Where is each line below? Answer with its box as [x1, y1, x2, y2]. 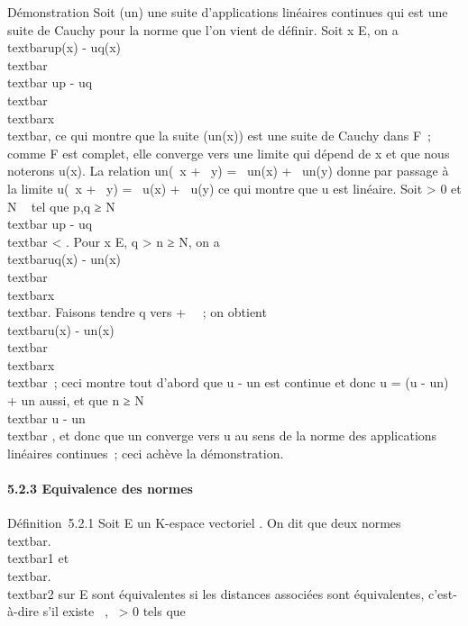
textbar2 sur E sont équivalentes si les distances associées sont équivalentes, [7, 584, 425, 603]
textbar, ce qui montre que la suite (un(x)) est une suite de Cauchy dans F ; [7, 126, 431, 145]
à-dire [7, 602, 40, 621]
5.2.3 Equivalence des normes [7, 479, 193, 498]
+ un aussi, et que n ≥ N [7, 391, 144, 410]
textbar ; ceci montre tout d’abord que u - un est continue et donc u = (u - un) [7, 373, 449, 392]
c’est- [427, 584, 457, 603]
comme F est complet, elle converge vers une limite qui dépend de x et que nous [7, 143, 450, 162]
